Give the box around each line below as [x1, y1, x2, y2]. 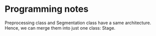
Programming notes [4, 3, 89, 15]
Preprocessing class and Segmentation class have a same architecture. [4, 20, 152, 26]
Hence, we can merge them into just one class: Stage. [4, 25, 116, 31]
